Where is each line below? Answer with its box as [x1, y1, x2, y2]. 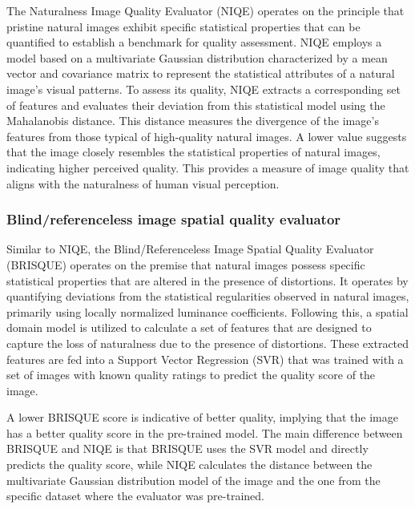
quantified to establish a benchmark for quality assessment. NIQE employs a [6, 34, 382, 50]
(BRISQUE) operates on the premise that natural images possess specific [6, 256, 365, 273]
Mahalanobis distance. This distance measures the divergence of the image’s [6, 112, 379, 129]
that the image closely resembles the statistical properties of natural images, [6, 143, 381, 160]
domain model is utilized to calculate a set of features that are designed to [6, 319, 372, 336]
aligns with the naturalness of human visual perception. [6, 175, 280, 192]
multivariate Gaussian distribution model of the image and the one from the [6, 471, 381, 488]
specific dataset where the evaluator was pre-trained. [6, 487, 264, 504]
